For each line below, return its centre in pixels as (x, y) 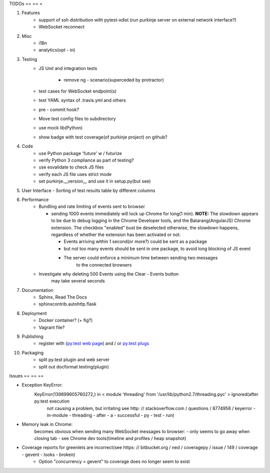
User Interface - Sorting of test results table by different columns (88, 190)
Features (31, 13)
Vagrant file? (52, 327)
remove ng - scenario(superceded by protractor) (114, 79)
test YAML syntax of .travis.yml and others (82, 100)
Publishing (32, 336)
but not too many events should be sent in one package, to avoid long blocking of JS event (157, 248)
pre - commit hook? (59, 109)
